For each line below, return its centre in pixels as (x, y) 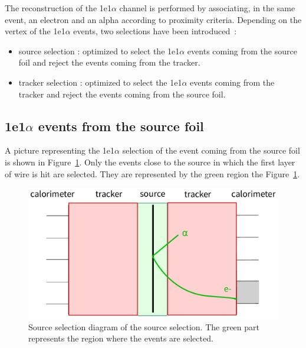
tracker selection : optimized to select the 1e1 (100, 82)
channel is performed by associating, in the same (207, 8)
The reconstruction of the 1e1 (58, 8)
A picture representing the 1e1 (60, 150)
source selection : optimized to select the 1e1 (99, 51)
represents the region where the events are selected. (121, 338)
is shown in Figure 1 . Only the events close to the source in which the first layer (150, 162)
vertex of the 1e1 (35, 31)
